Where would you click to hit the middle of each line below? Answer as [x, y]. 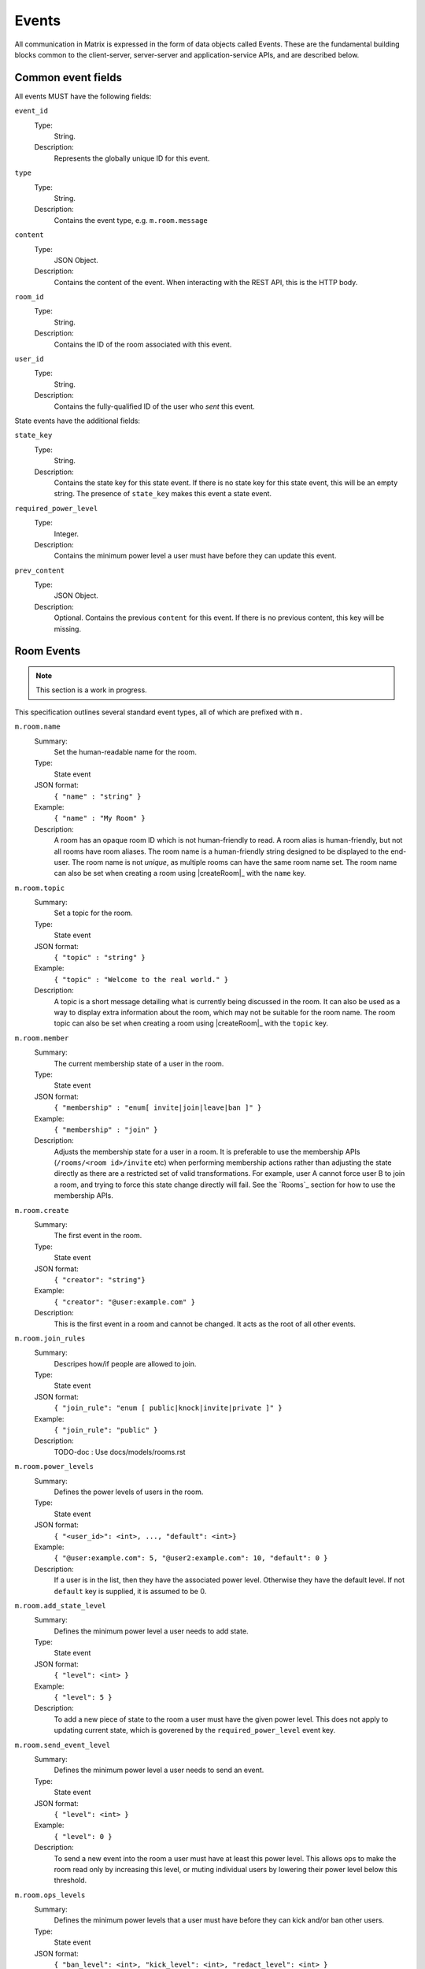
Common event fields [68, 78]
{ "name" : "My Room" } [100, 818]
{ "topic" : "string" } [100, 958]
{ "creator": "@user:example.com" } [125, 1302]
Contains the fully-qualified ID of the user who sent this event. [154, 406]
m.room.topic [40, 888]
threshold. [70, 1880]
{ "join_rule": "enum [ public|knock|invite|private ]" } [168, 1408]
